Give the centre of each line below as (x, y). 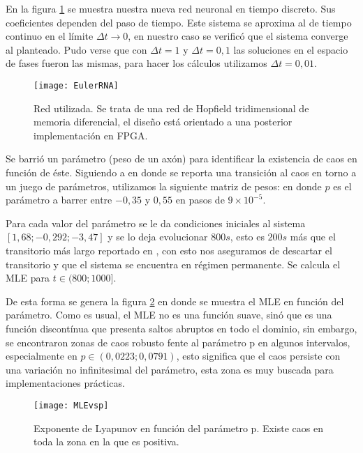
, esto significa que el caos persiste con (258, 356)
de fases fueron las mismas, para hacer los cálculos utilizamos (136, 63)
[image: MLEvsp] (71, 405)
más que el (313, 237)
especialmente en (42, 356)
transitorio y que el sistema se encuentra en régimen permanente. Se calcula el (173, 264)
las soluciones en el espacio (291, 49)
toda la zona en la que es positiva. (106, 442)
